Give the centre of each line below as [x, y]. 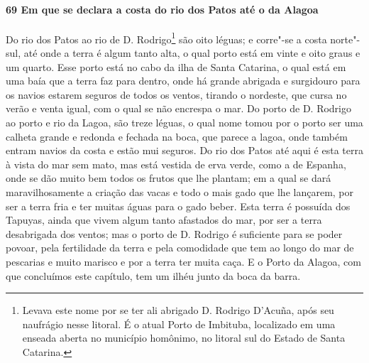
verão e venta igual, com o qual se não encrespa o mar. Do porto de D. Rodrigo [179, 108]
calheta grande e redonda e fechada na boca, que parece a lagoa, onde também [177, 136]
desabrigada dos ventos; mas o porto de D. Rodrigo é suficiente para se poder [174, 233]
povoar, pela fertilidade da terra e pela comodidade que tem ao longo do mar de [180, 248]
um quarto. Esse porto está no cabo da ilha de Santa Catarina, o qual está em [176, 66]
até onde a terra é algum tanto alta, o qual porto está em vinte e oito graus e [192, 53]
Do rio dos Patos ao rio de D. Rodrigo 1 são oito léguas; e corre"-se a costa [166, 38]
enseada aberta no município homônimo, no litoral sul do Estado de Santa [184, 338]
